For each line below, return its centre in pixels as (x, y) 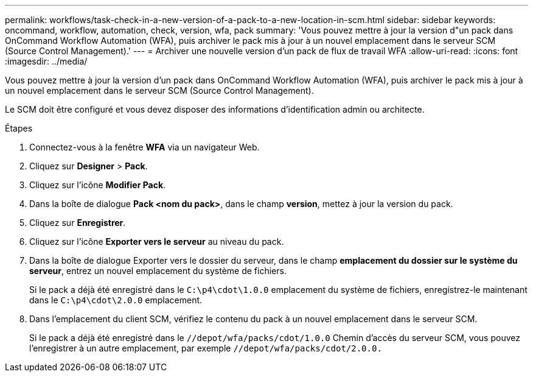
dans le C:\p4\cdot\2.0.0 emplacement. (116, 300)
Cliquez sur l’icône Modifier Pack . (98, 185)
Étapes (19, 128)
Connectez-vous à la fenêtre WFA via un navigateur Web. (145, 147)
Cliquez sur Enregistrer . (78, 223)
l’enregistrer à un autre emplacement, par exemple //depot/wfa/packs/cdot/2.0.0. (206, 348)
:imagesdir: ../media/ (46, 61)
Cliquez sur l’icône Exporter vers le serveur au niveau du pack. (157, 241)
